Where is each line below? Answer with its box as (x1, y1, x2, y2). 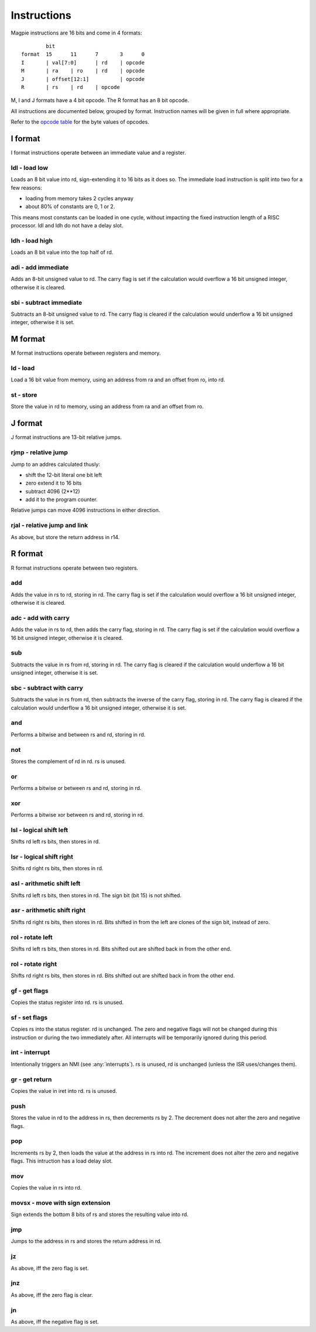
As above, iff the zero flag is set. (11, 1265, 89, 1272)
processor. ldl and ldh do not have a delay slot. (11, 222, 123, 229)
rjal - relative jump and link (11, 522, 88, 530)
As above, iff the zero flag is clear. (11, 1291, 94, 1298)
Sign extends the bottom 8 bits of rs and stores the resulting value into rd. (11, 1211, 188, 1218)
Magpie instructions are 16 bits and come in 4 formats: (11, 29, 142, 36)
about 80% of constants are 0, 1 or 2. (25, 203, 115, 210)
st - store (11, 391, 37, 399)
